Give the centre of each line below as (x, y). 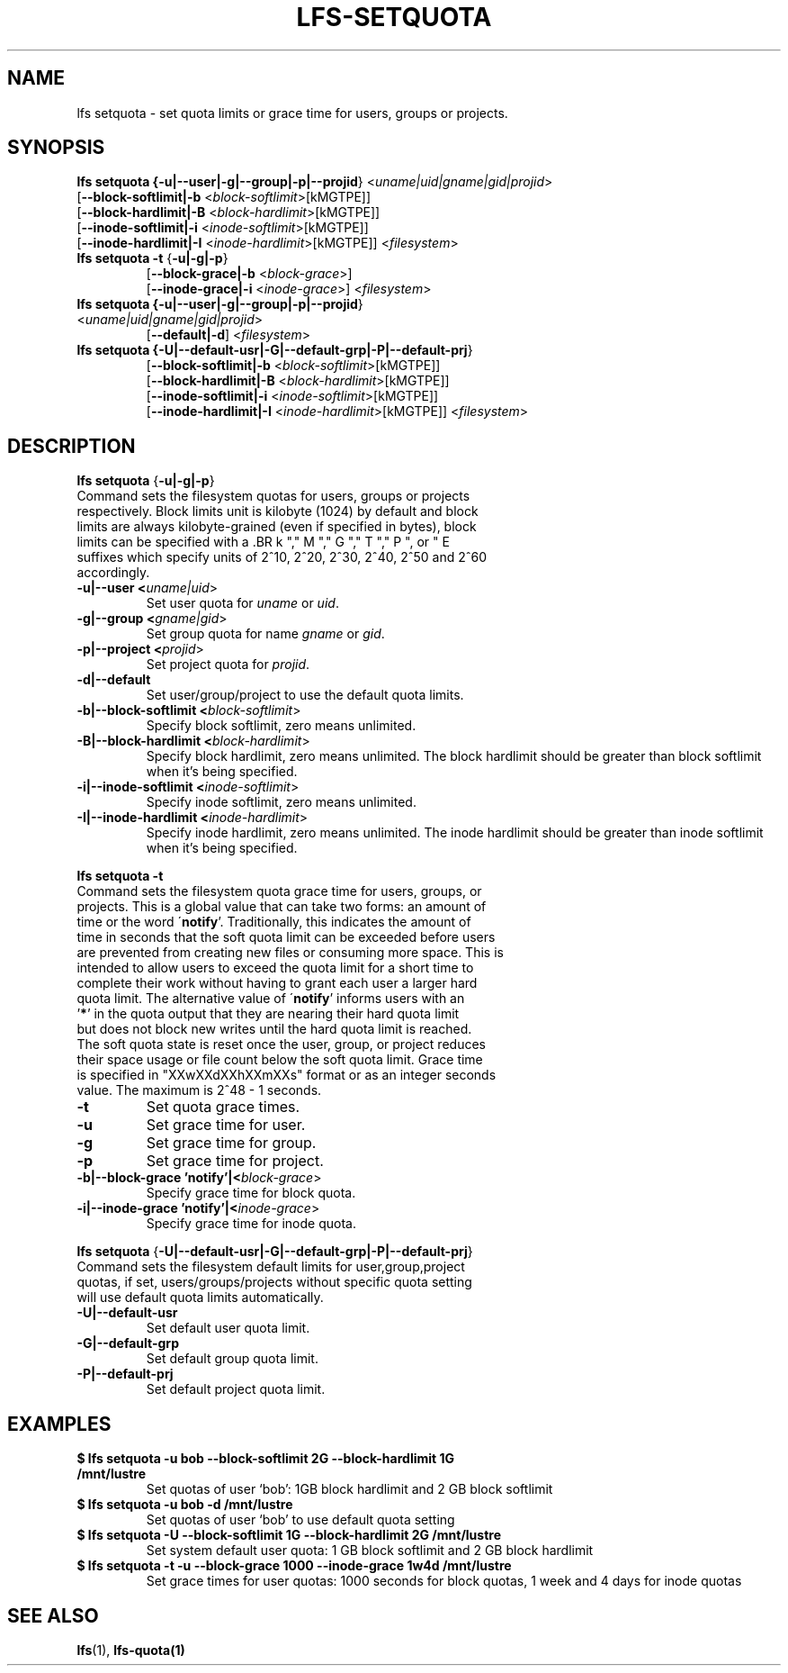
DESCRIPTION (72, 446)
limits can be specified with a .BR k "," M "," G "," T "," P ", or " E (263, 542)
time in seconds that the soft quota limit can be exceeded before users (286, 937)
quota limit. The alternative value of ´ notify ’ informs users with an (271, 999)
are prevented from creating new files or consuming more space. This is (290, 953)
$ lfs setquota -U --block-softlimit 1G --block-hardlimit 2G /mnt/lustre (289, 1535)
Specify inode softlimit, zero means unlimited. (281, 802)
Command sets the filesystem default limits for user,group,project (271, 1267)
